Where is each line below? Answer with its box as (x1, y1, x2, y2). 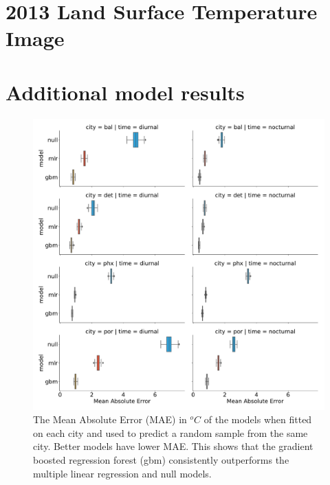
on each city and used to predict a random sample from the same (33, 425, 308, 440)
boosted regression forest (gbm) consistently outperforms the (33, 453, 289, 467)
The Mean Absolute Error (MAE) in (33, 412, 187, 427)
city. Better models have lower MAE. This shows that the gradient (33, 439, 313, 453)
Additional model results (5, 78, 245, 106)
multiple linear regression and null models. (33, 466, 212, 480)
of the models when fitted (203, 412, 312, 427)
